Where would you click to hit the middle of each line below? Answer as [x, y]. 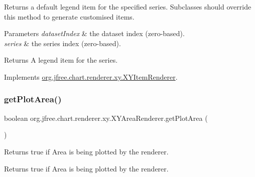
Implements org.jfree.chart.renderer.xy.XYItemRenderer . [91, 76]
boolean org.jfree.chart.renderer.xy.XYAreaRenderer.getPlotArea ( [106, 118]
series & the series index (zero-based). [62, 43]
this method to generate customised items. [69, 16]
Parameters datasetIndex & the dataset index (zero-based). [94, 33]
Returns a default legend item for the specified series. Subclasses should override [128, 7]
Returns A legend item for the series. [61, 60]
